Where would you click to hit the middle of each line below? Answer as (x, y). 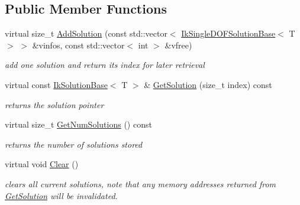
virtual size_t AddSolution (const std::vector (86, 33)
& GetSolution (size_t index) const (208, 84)
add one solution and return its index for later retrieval (105, 65)
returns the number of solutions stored (74, 144)
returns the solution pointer (54, 104)
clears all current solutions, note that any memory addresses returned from (141, 183)
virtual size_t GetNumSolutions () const (78, 124)
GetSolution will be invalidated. (61, 195)
